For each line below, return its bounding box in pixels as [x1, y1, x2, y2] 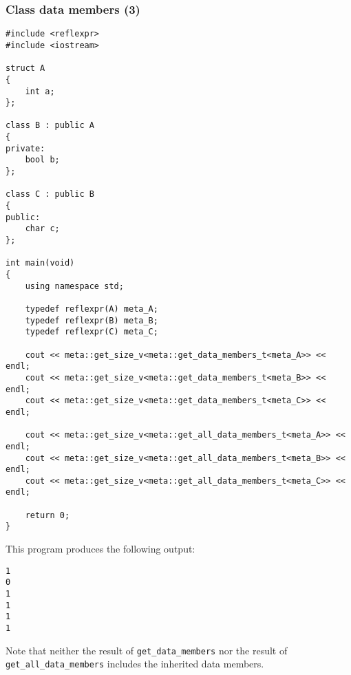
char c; [25, 224, 60, 234]
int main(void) [6, 258, 75, 268]
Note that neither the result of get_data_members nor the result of [6, 643, 288, 657]
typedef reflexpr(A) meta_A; [25, 303, 158, 314]
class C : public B [6, 189, 94, 200]
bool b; [25, 155, 60, 165]
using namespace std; [25, 281, 124, 291]
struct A [6, 63, 45, 74]
